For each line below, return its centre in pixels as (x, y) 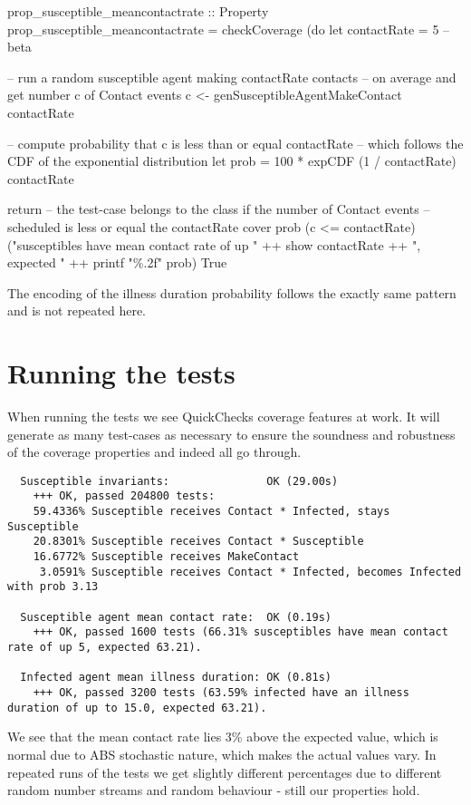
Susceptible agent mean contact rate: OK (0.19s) (176, 617)
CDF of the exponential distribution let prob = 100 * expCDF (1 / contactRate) (232, 161)
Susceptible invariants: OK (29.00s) (179, 481)
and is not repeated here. (77, 310)
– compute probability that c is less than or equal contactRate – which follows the (235, 143)
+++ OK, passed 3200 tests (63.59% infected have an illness (221, 693)
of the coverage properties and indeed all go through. (154, 452)
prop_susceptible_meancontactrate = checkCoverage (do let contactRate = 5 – (229, 29)
